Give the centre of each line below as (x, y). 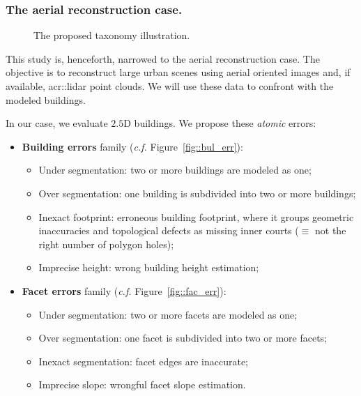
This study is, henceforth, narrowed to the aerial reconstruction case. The (163, 58)
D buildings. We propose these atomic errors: (220, 123)
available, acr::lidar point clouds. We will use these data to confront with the (170, 86)
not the (331, 230)
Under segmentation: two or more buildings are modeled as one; (175, 170)
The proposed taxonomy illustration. (112, 35)
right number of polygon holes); (106, 244)
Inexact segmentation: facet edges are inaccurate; (144, 361)
